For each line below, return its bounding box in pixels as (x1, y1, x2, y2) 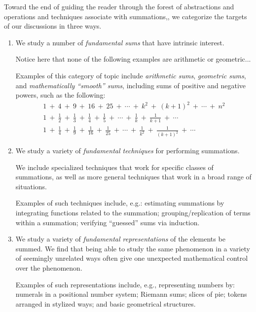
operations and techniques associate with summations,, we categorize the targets (4, 11, 247, 21)
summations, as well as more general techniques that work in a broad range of (15, 172, 252, 182)
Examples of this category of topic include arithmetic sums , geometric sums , (15, 70, 246, 80)
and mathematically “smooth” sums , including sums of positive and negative (15, 80, 246, 90)
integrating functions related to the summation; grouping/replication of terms (15, 208, 251, 218)
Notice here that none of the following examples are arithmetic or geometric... (15, 54, 251, 64)
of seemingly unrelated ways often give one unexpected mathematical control (15, 253, 248, 263)
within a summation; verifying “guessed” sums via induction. (15, 217, 200, 227)
